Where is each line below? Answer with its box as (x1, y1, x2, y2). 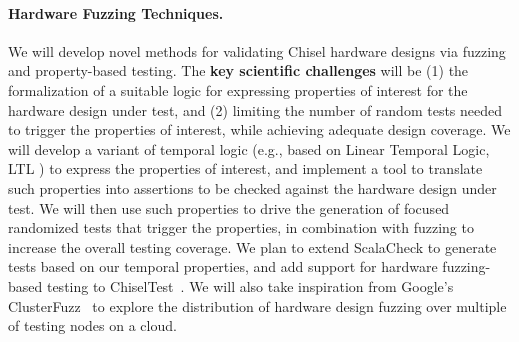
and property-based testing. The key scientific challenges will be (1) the (8, 60, 469, 81)
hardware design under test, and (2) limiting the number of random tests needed (8, 99, 503, 120)
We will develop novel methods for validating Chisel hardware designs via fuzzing (8, 40, 506, 61)
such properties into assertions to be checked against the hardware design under (8, 177, 497, 198)
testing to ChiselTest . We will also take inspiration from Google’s (46, 275, 454, 296)
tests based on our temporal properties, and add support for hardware (8, 256, 438, 277)
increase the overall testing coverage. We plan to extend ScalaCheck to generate (8, 236, 497, 257)
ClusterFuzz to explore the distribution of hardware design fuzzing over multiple (8, 295, 507, 316)
